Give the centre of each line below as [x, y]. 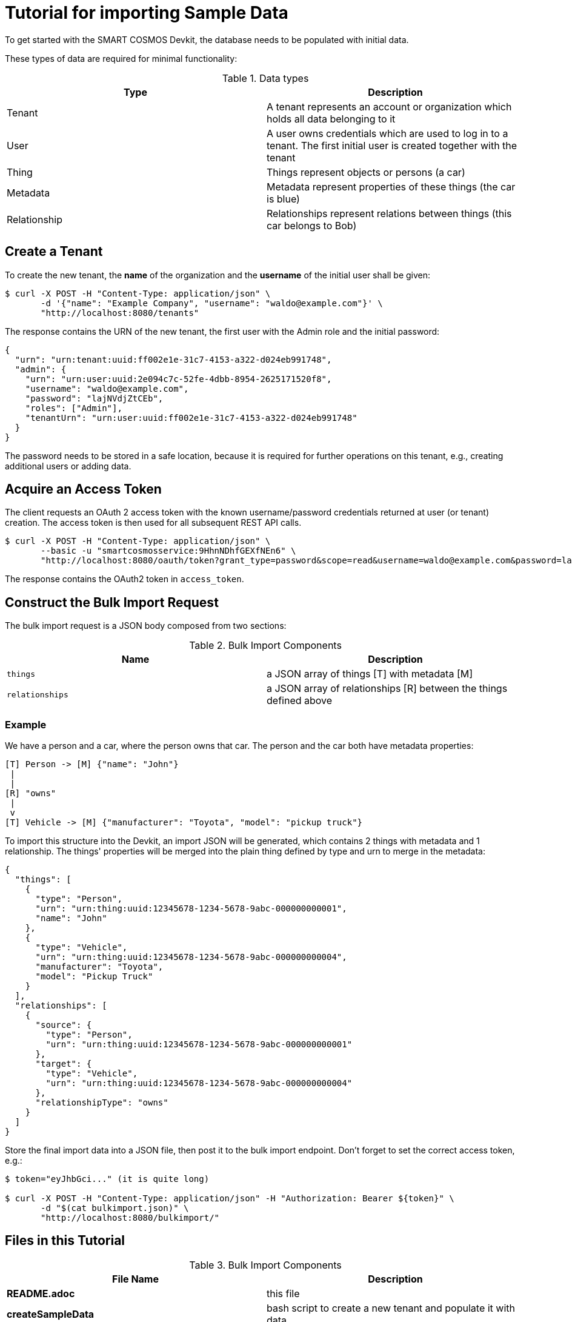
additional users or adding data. [68, 466]
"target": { [64, 1064]
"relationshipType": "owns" [102, 1103]
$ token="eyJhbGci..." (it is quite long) [107, 1179]
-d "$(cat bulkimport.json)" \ [115, 1208]
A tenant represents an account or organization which [389, 106]
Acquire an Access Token [83, 489]
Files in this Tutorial [65, 1241]
